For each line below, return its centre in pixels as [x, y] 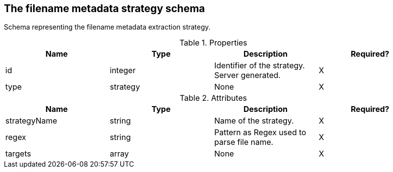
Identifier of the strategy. [260, 66]
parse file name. [244, 142]
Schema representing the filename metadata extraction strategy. [107, 27]
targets [18, 154]
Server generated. [248, 75]
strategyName [31, 121]
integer [123, 70]
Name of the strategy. [254, 121]
